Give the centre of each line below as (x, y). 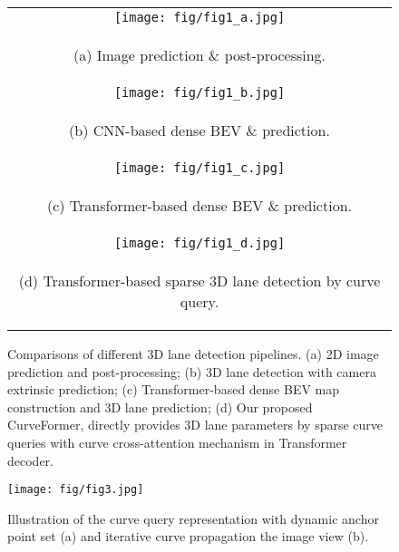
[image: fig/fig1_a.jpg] (199, 17)
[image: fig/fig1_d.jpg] (199, 243)
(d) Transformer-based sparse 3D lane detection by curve (199, 281)
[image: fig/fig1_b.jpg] (199, 92)
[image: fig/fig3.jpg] (76, 490)
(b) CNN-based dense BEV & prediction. (199, 130)
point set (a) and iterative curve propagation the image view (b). (188, 536)
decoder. (30, 460)
